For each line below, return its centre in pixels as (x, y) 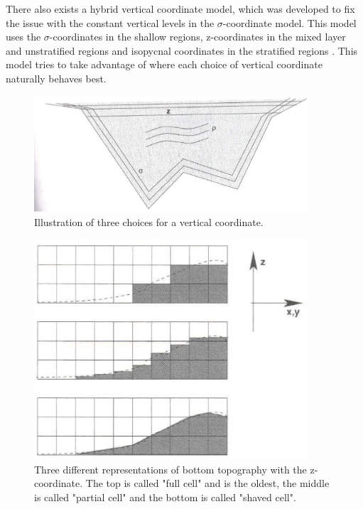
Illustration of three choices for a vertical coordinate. (149, 222)
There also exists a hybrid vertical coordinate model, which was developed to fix (180, 9)
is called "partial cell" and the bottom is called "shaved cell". (165, 497)
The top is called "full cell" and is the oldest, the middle (207, 483)
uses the (23, 37)
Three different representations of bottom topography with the (170, 469)
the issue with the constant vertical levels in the (110, 22)
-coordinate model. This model (289, 22)
